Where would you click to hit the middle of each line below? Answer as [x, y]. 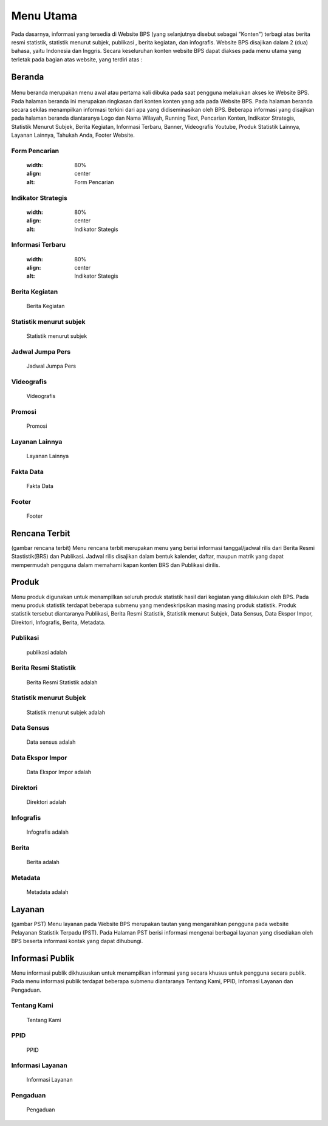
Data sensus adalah [51, 742]
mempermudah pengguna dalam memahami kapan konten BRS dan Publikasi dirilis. [116, 565]
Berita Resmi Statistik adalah [62, 682]
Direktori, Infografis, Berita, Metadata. [58, 622]
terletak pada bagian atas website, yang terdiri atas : [77, 59]
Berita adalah [43, 862]
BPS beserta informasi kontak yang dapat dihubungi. [77, 941]
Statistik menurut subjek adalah [66, 712]
